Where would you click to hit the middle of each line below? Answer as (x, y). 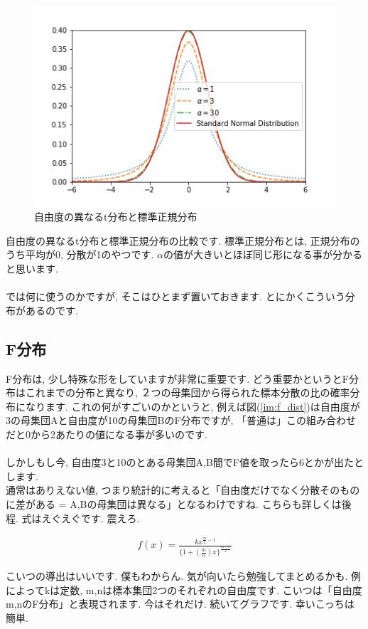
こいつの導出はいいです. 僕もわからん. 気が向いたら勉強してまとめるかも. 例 (184, 576)
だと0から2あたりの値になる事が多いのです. (107, 434)
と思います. (32, 269)
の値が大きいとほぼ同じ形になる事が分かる (263, 254)
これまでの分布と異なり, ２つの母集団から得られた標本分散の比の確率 (188, 392)
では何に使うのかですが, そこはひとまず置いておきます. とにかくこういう (175, 296)
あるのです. (52, 310)
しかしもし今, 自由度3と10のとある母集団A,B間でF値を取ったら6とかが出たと (185, 462)
